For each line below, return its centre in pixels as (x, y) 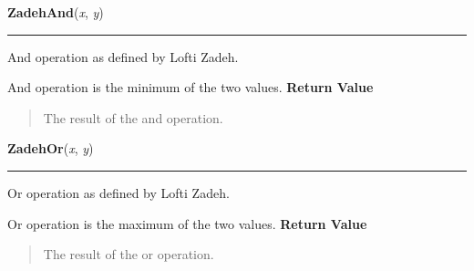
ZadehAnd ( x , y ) (56, 12)
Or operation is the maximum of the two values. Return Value (187, 223)
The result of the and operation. (133, 117)
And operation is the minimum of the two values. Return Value (191, 87)
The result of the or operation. (129, 254)
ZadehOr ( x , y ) (51, 148)
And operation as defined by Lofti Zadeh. (123, 56)
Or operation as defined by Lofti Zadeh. (118, 192)
